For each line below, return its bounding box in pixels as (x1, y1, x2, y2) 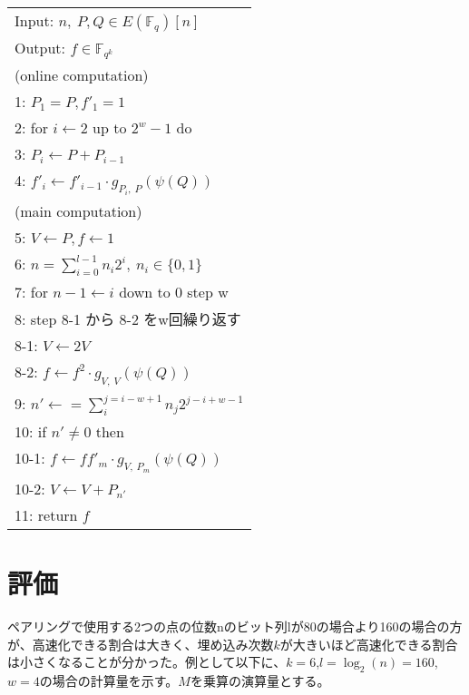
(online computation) (15, 64, 149, 85)
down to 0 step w (119, 281, 229, 303)
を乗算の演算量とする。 (190, 671, 330, 690)
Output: (15, 37, 66, 58)
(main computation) (15, 201, 142, 222)
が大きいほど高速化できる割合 (279, 634, 458, 653)
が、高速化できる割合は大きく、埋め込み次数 (7, 634, 274, 653)
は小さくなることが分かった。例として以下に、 (7, 652, 287, 671)
